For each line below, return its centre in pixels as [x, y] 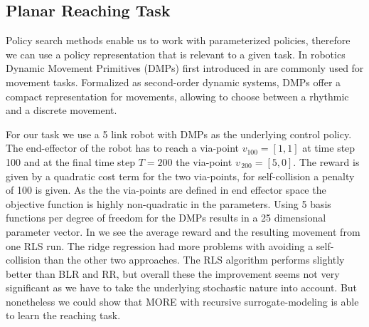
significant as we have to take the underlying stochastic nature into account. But [182, 287]
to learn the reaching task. [63, 315]
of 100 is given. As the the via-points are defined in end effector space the [166, 190]
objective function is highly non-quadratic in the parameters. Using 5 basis [169, 203]
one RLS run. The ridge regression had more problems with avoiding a [160, 245]
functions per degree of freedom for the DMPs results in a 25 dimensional [166, 218]
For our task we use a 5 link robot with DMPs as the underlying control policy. [179, 134]
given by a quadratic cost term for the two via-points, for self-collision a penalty [180, 176]
